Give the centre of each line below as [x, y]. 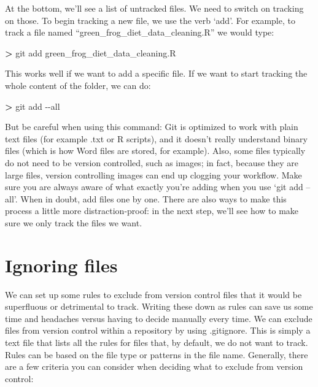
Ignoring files [61, 265]
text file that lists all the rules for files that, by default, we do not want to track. [157, 342]
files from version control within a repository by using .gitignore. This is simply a [158, 330]
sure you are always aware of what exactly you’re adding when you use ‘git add [154, 187]
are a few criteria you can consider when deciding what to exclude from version [154, 366]
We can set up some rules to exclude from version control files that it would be [153, 294]
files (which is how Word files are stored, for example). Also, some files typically [155, 151]
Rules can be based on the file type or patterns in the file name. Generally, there [157, 354]
